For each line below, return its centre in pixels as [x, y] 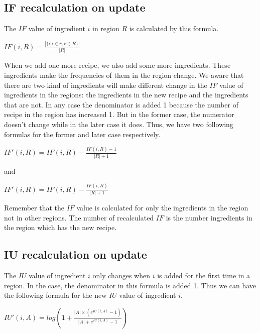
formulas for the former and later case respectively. [82, 134]
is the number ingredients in [209, 217]
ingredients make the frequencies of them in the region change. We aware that [124, 75]
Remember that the [34, 208]
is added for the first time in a [204, 275]
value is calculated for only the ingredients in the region [162, 208]
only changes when [121, 275]
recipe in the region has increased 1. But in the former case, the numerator [119, 114]
